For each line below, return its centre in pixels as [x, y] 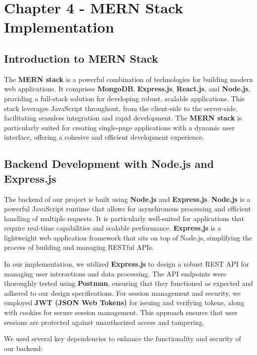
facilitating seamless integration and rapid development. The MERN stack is [123, 118]
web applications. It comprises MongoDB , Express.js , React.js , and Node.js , [127, 89]
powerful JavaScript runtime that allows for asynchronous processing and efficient [128, 209]
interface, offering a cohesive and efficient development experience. [104, 137]
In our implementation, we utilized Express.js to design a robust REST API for [127, 264]
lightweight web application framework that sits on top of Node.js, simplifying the [128, 237]
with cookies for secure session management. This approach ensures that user [121, 312]
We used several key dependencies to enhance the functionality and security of [123, 338]
